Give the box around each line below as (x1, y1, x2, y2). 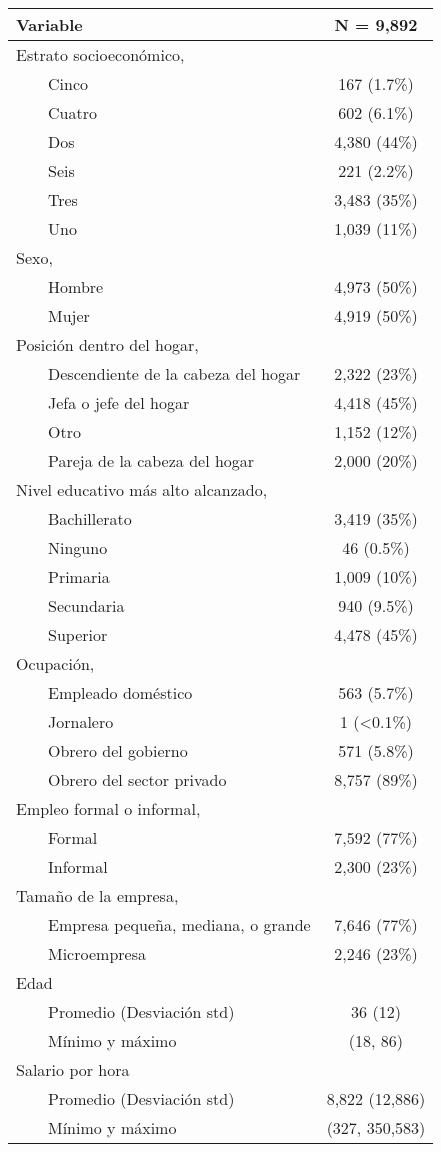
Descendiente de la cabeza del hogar (48, 362, 301, 385)
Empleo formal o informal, (16, 797, 201, 820)
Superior (48, 623, 108, 646)
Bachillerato (48, 507, 132, 530)
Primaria (48, 565, 110, 588)
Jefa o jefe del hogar (48, 391, 190, 414)
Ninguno (48, 536, 108, 559)
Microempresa (48, 942, 146, 965)
